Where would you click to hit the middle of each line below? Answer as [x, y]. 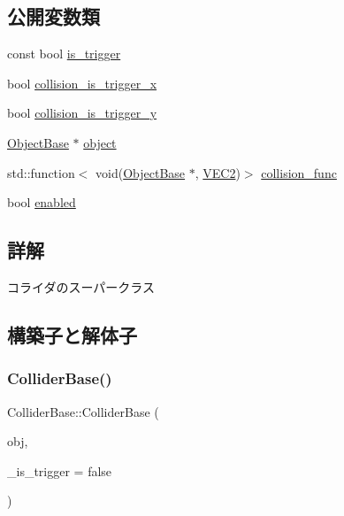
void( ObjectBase [141, 172]
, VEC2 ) [218, 172]
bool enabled [42, 202]
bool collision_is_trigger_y [82, 113]
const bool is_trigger [64, 54]
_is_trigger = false [60, 470]
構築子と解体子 [72, 334]
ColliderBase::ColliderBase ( [83, 411]
